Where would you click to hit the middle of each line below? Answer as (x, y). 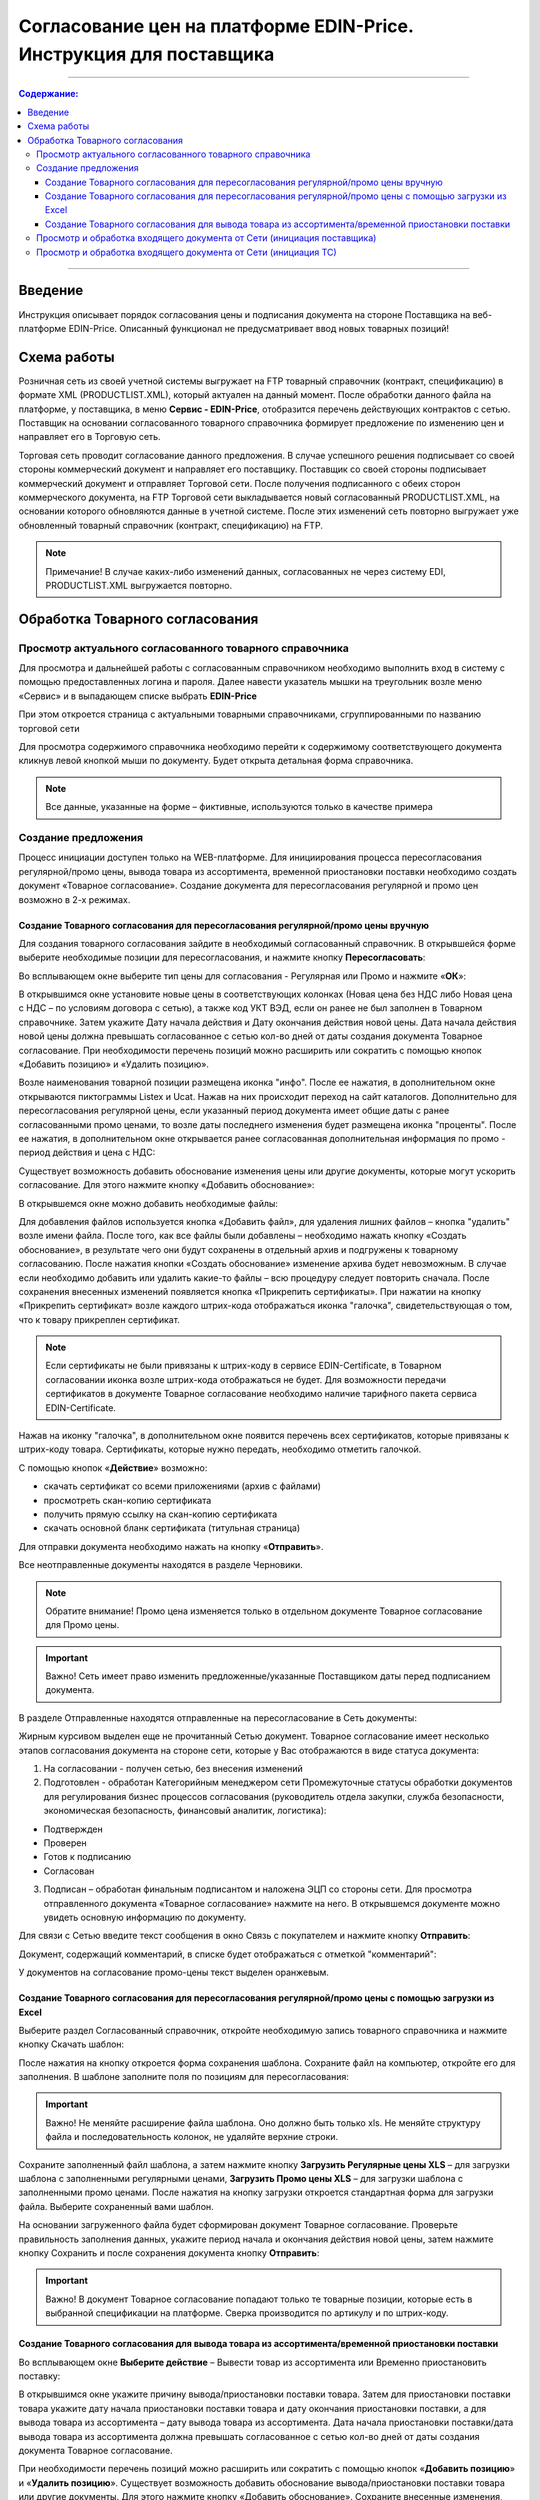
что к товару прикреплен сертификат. (99, 1319)
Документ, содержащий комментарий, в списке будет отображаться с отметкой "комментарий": (227, 1954)
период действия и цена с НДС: (87, 1152)
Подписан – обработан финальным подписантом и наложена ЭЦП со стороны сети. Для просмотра (257, 1889)
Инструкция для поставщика (146, 54)
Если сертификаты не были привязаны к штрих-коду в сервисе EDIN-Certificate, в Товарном (243, 1366)
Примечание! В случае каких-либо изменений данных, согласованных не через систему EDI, (246, 571)
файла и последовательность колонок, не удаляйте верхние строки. (192, 2137)
